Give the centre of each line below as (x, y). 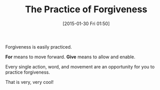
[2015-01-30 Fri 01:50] (86, 24)
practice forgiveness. (28, 72)
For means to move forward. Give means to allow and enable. (71, 57)
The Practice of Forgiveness (86, 9)
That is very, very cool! (29, 82)
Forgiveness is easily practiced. (39, 47)
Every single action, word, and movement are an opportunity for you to (80, 66)
